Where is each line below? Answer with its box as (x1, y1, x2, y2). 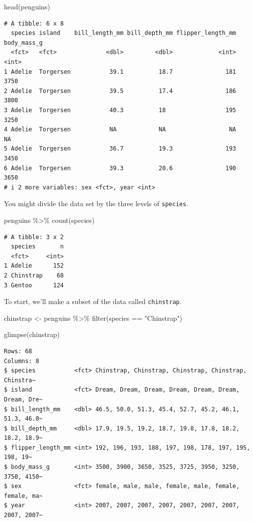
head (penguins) (4, 1, 50, 11)
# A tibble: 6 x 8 (4, 20, 64, 27)
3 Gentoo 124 (4, 281, 64, 289)
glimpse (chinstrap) (4, 329, 60, 339)
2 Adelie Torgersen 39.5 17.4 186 (4, 87, 236, 94)
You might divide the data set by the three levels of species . (4, 198, 189, 209)
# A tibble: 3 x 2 (4, 233, 64, 241)
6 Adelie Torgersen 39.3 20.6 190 (4, 164, 236, 172)
